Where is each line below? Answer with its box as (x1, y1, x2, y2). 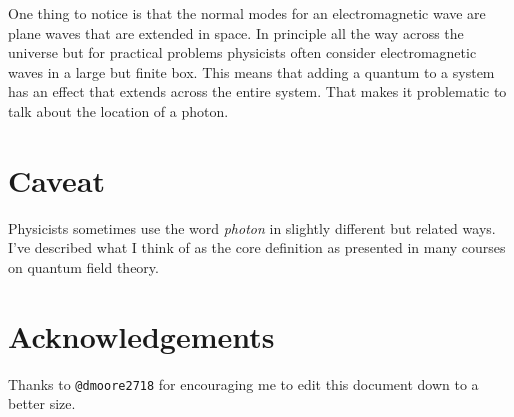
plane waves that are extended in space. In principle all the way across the (8, 22, 464, 43)
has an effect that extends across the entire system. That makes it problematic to (8, 81, 507, 102)
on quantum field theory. (8, 256, 159, 277)
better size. (8, 393, 76, 414)
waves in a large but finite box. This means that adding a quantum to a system (8, 61, 495, 82)
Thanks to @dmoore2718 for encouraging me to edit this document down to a (8, 373, 479, 394)
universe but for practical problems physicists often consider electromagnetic (8, 42, 477, 63)
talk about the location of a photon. (8, 100, 229, 121)
